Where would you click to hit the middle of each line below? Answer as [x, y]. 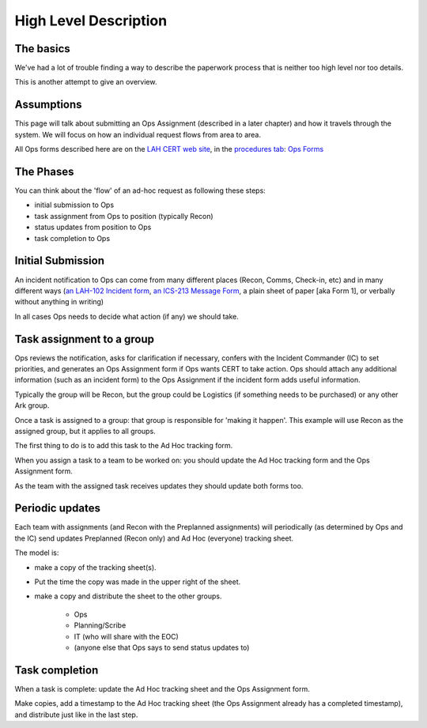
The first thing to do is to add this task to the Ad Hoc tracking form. [124, 446]
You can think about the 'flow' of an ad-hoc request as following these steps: [140, 190]
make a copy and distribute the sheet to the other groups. [128, 596]
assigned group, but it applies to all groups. [85, 431]
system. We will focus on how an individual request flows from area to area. [138, 134]
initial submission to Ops [74, 205]
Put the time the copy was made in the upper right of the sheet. [138, 582]
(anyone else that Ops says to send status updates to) [162, 647]
